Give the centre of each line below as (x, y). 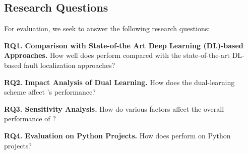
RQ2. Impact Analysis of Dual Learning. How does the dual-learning (119, 82)
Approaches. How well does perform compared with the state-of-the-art (117, 55)
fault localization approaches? (69, 65)
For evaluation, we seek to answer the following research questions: (107, 28)
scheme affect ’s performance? (50, 92)
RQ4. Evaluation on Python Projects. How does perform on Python (117, 135)
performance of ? (30, 119)
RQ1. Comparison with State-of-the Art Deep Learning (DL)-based (124, 45)
